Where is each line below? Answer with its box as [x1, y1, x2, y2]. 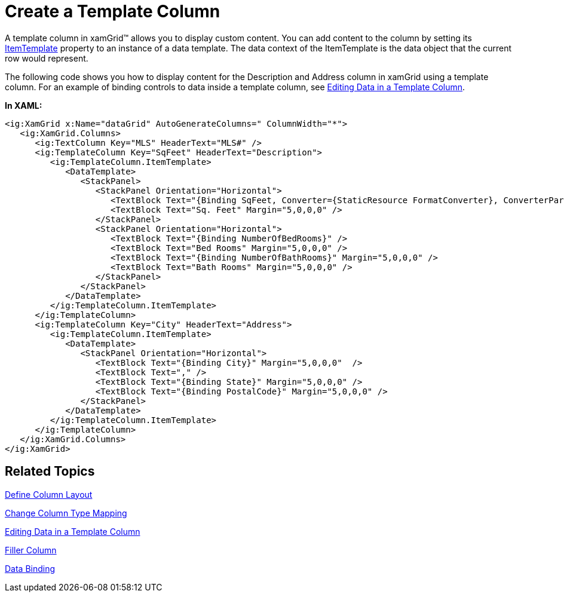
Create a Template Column [5, 1, 220, 22]
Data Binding [5, 563, 56, 574]
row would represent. [5, 53, 88, 63]
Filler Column [5, 544, 57, 555]
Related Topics [5, 464, 95, 479]
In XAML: [5, 100, 42, 111]
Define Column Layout [5, 489, 93, 500]
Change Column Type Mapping [5, 507, 127, 518]
